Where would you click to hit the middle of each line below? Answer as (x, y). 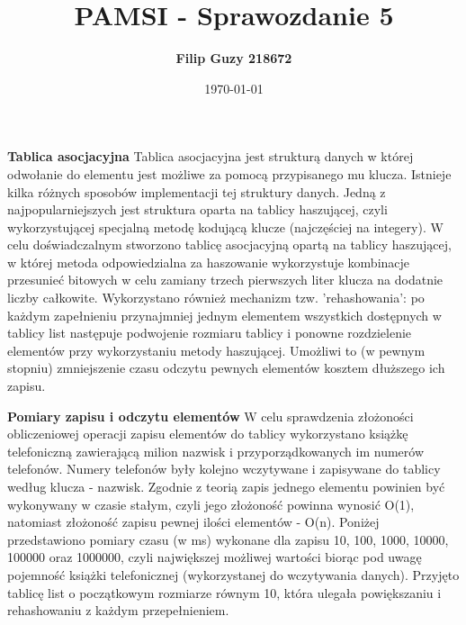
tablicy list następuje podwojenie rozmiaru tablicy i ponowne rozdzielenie (210, 333)
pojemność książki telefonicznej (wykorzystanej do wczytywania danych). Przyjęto (233, 574)
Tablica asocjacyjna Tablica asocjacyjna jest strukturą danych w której (211, 156)
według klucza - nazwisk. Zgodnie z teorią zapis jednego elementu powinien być (226, 486)
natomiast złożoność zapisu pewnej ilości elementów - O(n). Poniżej (193, 522)
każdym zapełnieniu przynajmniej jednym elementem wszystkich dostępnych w (224, 315)
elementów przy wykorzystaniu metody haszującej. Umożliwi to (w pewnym (216, 350)
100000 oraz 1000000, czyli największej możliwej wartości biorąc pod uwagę (215, 557)
